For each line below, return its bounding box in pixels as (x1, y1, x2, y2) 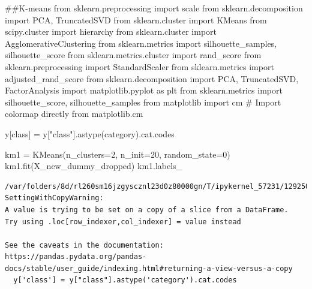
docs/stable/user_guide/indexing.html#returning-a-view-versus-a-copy (5, 264, 293, 273)
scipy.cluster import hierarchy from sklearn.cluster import (5, 25, 217, 38)
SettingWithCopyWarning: (5, 194, 104, 203)
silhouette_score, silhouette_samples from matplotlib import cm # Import (5, 95, 281, 108)
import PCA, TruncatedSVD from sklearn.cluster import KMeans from (5, 13, 267, 26)
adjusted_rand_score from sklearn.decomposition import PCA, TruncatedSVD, (5, 72, 299, 85)
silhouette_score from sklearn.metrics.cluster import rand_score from (5, 49, 262, 61)
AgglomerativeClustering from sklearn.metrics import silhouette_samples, (5, 37, 277, 49)
